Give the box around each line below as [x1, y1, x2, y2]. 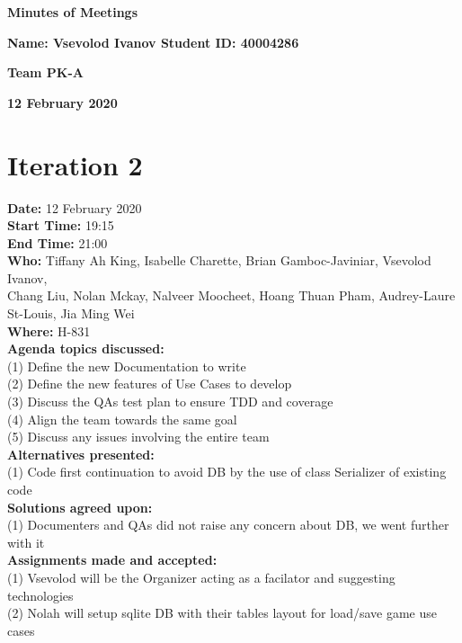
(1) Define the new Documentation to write [7, 356, 246, 375]
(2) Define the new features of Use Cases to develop [7, 374, 292, 393]
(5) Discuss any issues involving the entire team [7, 427, 270, 446]
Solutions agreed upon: [7, 497, 153, 516]
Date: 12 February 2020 [7, 198, 142, 217]
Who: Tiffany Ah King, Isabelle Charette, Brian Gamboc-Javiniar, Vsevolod [7, 251, 431, 270]
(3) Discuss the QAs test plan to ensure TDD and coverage [7, 392, 333, 411]
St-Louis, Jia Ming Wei [7, 304, 135, 323]
